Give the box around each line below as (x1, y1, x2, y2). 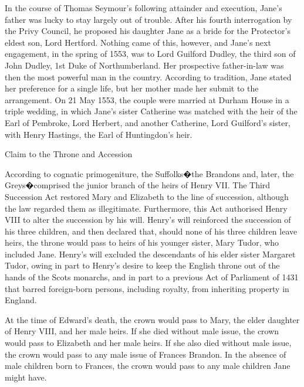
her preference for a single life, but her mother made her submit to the (5, 82, 259, 94)
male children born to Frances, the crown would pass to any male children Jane (5, 359, 291, 372)
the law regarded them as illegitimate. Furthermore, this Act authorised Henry (5, 202, 288, 214)
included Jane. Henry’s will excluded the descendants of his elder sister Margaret (5, 247, 296, 260)
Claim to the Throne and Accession (5, 148, 133, 160)
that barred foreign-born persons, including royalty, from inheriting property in (5, 282, 289, 294)
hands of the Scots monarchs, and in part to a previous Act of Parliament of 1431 (5, 271, 299, 283)
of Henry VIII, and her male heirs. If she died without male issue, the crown (5, 325, 279, 337)
